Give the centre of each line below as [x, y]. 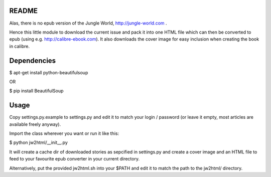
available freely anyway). [35, 124]
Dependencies [33, 60]
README [23, 11]
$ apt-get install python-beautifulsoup [49, 72]
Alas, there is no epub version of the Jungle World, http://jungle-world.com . [88, 23]
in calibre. [20, 46]
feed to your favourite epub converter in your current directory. [75, 159]
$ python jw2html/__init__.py [38, 142]
